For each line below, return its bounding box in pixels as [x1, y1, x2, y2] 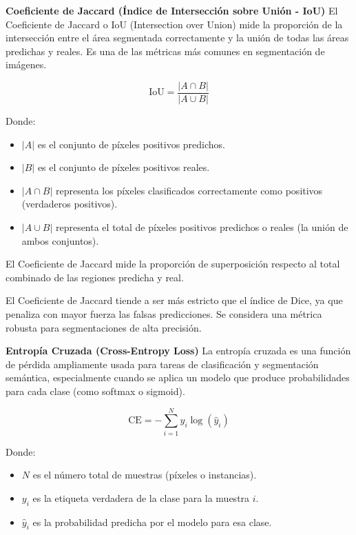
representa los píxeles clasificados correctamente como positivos [55, 183, 323, 197]
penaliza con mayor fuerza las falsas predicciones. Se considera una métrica [6, 306, 322, 321]
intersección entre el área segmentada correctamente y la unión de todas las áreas [6, 30, 349, 45]
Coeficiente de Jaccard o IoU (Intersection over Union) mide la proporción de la [6, 17, 343, 31]
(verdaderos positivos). [21, 196, 118, 211]
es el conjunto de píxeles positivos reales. [37, 160, 210, 174]
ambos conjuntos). [21, 233, 99, 248]
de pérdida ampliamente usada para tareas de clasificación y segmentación [6, 356, 319, 371]
